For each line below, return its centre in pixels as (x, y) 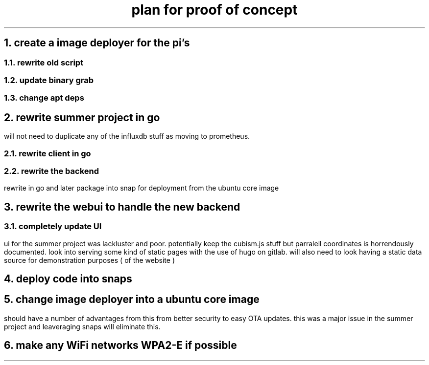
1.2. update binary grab (49, 80)
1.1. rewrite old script (44, 62)
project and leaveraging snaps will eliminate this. (82, 326)
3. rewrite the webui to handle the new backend (122, 207)
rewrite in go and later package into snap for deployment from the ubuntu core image (142, 188)
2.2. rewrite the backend (52, 171)
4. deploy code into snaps (68, 279)
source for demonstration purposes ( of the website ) (89, 260)
